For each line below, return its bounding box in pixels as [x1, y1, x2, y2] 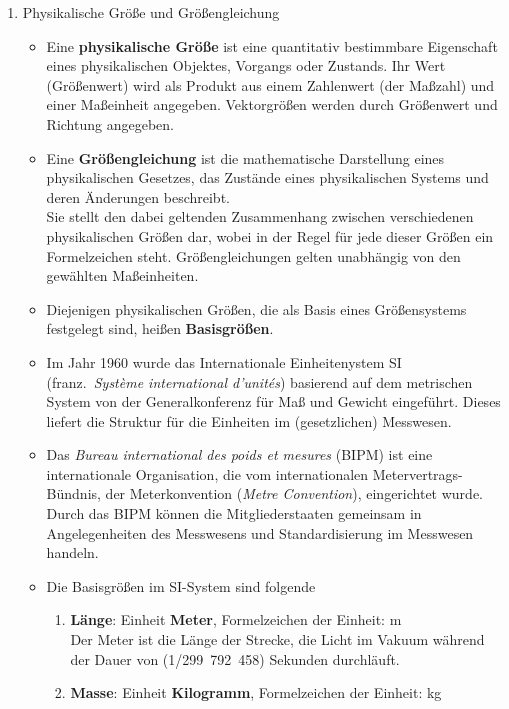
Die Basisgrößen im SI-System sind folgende [46, 575, 316, 596]
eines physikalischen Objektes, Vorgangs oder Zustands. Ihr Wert [46, 55, 446, 76]
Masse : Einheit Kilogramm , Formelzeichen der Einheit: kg [70, 682, 442, 703]
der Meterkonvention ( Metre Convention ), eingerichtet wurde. [105, 483, 483, 504]
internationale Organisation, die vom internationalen [46, 463, 369, 484]
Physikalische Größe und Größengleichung [22, 2, 280, 22]
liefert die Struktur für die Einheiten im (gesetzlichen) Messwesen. [46, 410, 452, 431]
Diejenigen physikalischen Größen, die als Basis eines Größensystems [46, 298, 467, 319]
